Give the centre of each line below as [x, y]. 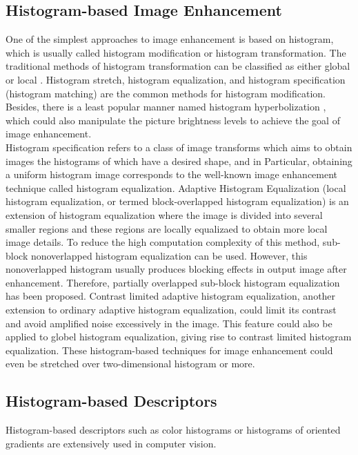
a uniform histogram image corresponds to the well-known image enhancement [172, 174]
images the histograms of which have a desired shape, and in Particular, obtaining [179, 161]
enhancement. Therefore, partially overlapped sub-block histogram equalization [173, 282]
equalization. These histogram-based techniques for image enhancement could [169, 350]
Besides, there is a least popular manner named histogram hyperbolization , [166, 107]
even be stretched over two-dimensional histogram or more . [130, 364]
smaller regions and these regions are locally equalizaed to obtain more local [167, 228]
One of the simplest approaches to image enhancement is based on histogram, [170, 39]
